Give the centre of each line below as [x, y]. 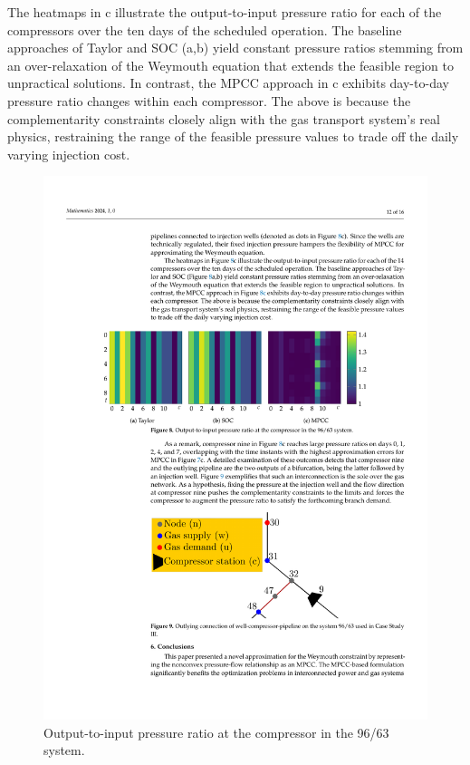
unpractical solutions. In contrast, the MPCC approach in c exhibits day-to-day [228, 83]
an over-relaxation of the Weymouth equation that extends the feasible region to [231, 65]
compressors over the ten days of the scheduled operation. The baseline [205, 29]
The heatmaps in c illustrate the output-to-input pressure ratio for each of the [225, 12]
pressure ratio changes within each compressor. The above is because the [209, 100]
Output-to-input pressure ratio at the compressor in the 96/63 [216, 732]
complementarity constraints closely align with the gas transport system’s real [224, 118]
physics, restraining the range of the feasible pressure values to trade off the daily [233, 136]
